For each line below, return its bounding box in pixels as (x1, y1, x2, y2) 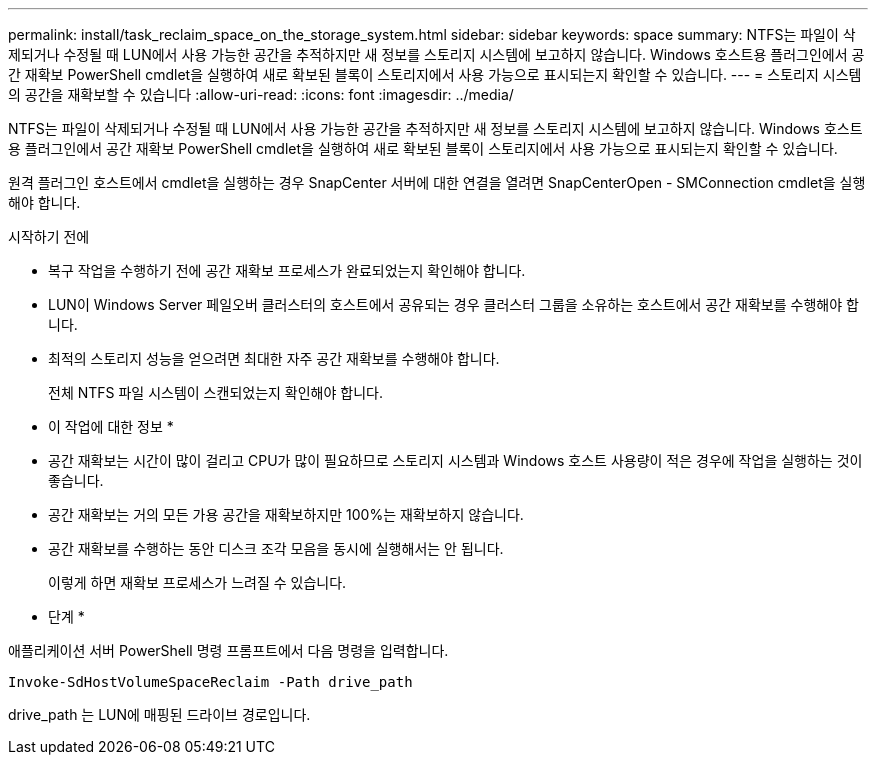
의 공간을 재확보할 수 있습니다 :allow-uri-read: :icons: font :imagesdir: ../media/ (8, 86, 514, 103)
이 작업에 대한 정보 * (48, 418, 174, 435)
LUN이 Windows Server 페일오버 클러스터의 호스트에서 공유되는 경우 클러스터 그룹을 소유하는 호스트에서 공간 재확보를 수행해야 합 (48, 296, 859, 313)
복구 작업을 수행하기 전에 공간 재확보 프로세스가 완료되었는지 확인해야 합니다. (48, 262, 526, 279)
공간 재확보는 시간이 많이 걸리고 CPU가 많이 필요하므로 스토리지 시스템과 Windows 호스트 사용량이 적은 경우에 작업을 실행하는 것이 (48, 452, 863, 469)
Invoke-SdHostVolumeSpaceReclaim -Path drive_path (8, 674, 413, 690)
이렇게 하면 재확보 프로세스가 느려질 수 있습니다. (48, 574, 347, 591)
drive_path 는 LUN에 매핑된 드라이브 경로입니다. (8, 706, 311, 723)
